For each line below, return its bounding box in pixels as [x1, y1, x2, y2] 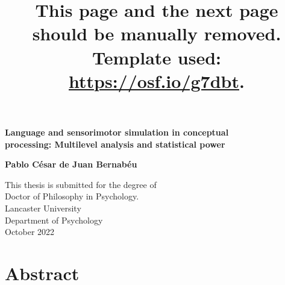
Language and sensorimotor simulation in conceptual [5, 125, 229, 138]
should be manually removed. [32, 21, 281, 46]
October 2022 [5, 225, 55, 238]
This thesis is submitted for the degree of [5, 178, 157, 190]
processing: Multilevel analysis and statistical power [5, 137, 225, 150]
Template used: [92, 45, 221, 69]
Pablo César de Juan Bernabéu [5, 158, 137, 171]
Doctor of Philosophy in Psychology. [5, 190, 139, 202]
